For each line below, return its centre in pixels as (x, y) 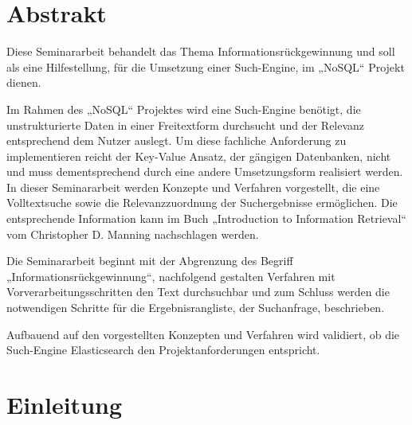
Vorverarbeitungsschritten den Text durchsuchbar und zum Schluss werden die (198, 292)
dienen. (24, 82)
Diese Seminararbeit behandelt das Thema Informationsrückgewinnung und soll (201, 51)
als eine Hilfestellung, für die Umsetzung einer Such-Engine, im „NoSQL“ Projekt (206, 66)
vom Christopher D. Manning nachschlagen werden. (133, 234)
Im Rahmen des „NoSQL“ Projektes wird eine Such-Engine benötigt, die (184, 109)
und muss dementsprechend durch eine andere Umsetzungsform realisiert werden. (205, 172)
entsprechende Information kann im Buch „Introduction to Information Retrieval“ (206, 218)
